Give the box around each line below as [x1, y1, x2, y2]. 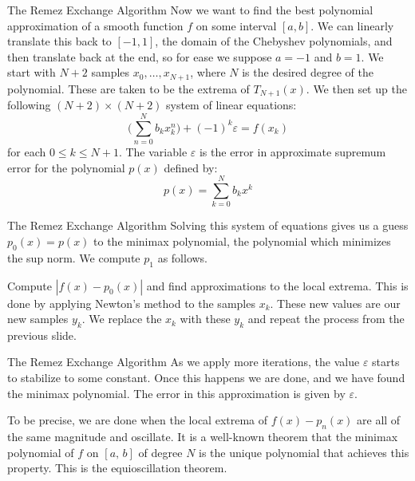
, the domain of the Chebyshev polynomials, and [155, 33, 393, 49]
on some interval [196, 17, 277, 34]
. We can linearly [310, 17, 394, 34]
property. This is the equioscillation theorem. [7, 459, 227, 476]
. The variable [118, 144, 188, 160]
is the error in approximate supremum [199, 144, 386, 160]
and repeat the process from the [247, 310, 405, 327]
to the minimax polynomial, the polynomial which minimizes [93, 232, 391, 249]
